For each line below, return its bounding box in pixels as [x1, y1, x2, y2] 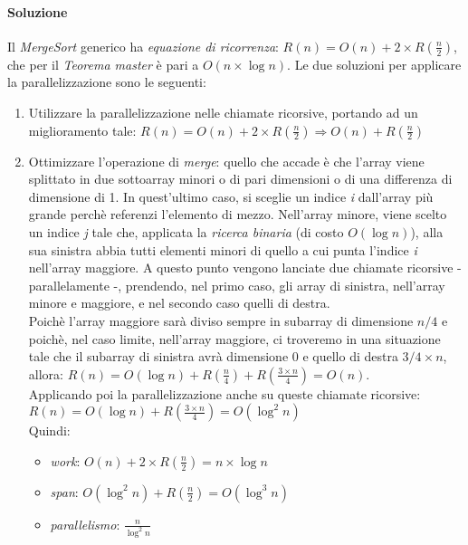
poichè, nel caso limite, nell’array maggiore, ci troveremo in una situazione [28, 329, 441, 348]
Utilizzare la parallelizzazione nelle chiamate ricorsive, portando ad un [28, 102, 418, 121]
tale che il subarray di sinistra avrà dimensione [28, 347, 289, 366]
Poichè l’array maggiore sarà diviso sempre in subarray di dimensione [28, 311, 414, 330]
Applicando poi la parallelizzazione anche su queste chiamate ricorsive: [28, 384, 421, 403]
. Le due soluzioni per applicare [287, 54, 462, 73]
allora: [28, 364, 63, 383]
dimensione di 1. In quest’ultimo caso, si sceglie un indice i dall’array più [28, 186, 434, 206]
